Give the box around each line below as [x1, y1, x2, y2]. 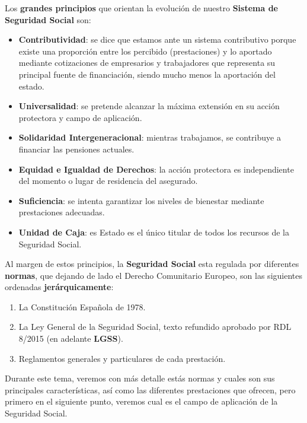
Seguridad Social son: [5, 13, 91, 26]
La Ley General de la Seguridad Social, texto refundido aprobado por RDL [18, 320, 292, 333]
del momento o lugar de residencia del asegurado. [18, 174, 198, 187]
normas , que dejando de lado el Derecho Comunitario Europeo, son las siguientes [5, 269, 302, 281]
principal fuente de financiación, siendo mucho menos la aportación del [18, 68, 276, 80]
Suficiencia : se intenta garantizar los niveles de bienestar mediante [18, 194, 264, 206]
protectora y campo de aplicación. [18, 111, 142, 123]
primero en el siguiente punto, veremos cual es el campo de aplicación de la [5, 395, 278, 408]
